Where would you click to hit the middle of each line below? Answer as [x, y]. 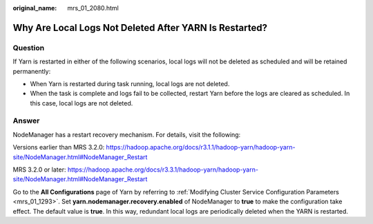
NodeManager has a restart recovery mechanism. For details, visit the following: [127, 134]
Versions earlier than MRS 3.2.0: [59, 147]
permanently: [32, 71]
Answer [26, 121]
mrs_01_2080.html [93, 8]
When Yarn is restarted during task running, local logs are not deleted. [130, 83]
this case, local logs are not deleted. [82, 103]
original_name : [35, 8]
